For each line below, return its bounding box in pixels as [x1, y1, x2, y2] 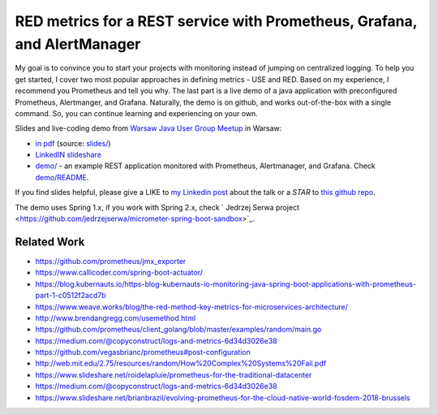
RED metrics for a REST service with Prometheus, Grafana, [15, 12, 418, 30]
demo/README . [35, 172, 89, 182]
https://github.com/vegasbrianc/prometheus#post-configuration [35, 348, 251, 357]
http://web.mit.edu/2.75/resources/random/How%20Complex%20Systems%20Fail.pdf [35, 358, 327, 369]
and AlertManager [15, 35, 141, 53]
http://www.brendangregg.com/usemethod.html [35, 313, 196, 322]
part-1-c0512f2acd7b [35, 291, 106, 300]
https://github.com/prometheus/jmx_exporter [35, 256, 187, 266]
